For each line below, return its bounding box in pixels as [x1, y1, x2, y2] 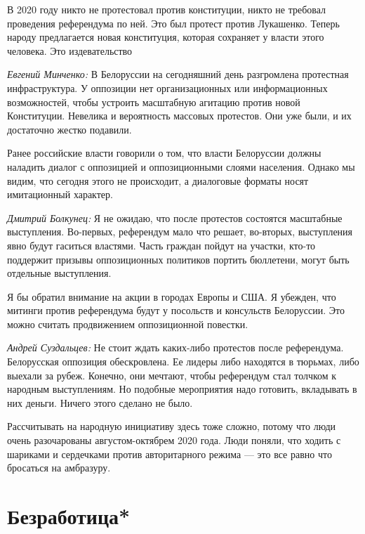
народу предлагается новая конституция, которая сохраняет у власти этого [7, 30, 324, 44]
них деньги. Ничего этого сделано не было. [7, 395, 193, 410]
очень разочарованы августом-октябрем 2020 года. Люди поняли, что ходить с [7, 433, 341, 448]
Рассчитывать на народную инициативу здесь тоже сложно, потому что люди [7, 419, 336, 434]
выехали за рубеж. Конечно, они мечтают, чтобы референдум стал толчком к [7, 367, 337, 382]
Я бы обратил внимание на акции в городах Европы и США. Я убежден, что [7, 289, 336, 304]
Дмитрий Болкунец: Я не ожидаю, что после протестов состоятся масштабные [7, 210, 343, 225]
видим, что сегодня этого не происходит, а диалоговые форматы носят [7, 173, 309, 188]
